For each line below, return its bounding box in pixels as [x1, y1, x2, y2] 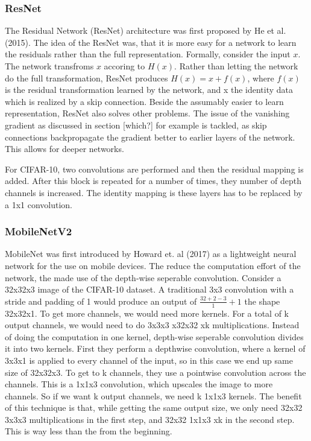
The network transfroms [5, 60, 94, 72]
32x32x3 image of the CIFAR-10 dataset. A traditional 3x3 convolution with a [5, 283, 294, 296]
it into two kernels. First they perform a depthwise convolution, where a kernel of [5, 342, 306, 355]
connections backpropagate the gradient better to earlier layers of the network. [5, 130, 295, 143]
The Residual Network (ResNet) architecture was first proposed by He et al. [5, 24, 286, 37]
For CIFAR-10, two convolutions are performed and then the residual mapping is [5, 162, 304, 175]
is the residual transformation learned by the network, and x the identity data [5, 83, 294, 96]
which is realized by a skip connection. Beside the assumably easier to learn [5, 95, 284, 107]
